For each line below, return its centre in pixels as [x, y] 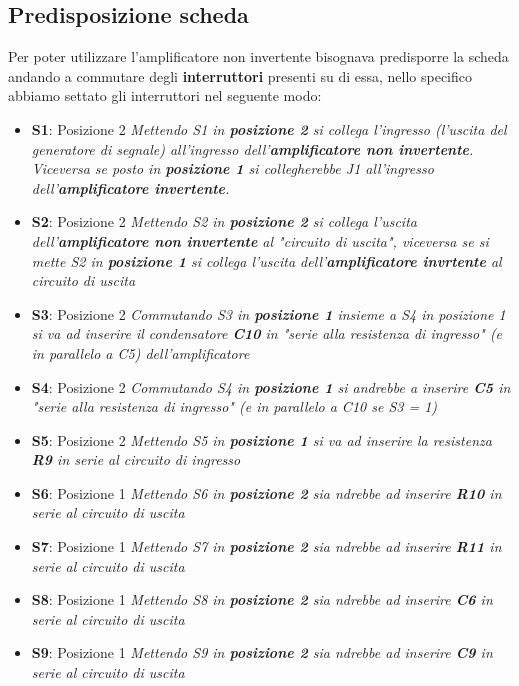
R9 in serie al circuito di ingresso [136, 459]
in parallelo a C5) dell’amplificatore [140, 352]
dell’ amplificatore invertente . [130, 187]
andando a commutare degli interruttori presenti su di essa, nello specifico [240, 75]
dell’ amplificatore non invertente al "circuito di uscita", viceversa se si [260, 240]
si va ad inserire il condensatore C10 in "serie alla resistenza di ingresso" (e [267, 333]
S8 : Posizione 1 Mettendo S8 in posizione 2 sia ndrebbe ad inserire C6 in [262, 599]
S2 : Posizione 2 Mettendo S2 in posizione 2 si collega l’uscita [224, 221]
